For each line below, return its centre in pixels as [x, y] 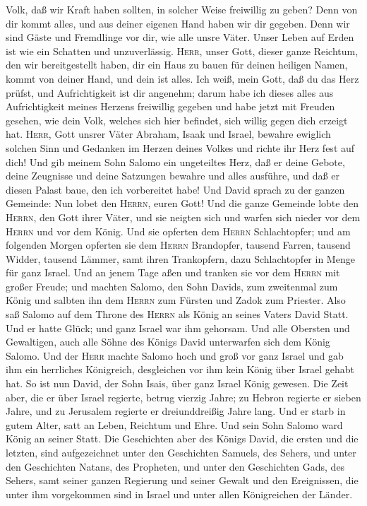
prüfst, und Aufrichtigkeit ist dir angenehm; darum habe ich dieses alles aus [170, 92]
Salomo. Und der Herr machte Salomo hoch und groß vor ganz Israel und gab [175, 355]
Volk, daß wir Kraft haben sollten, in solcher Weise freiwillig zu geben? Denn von [182, 9]
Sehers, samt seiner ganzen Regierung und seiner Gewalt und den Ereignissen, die [182, 480]
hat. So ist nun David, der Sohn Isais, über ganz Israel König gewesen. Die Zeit [177, 383]
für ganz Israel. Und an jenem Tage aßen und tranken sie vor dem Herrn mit [173, 272]
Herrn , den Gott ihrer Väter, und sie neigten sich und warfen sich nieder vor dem [183, 217]
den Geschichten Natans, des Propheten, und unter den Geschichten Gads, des [175, 466]
